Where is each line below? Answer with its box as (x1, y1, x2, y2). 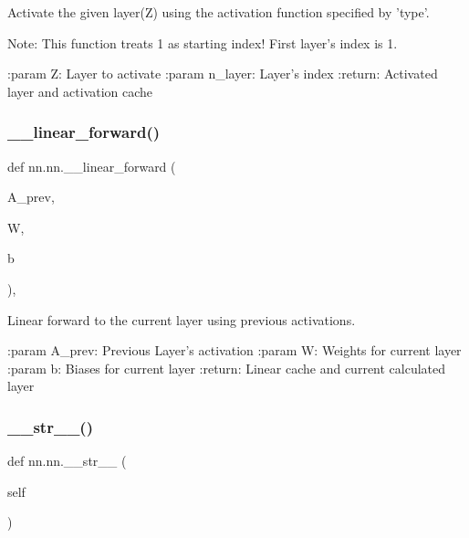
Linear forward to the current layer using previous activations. (7, 310, 356, 329)
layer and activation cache (7, 81, 153, 100)
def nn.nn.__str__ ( (7, 451, 127, 470)
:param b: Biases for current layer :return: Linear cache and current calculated (7, 358, 446, 377)
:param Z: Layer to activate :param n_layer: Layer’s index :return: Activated (7, 64, 438, 83)
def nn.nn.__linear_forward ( (7, 156, 176, 175)
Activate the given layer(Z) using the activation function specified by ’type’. (7, 3, 430, 21)
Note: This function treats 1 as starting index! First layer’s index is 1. (7, 33, 398, 52)
